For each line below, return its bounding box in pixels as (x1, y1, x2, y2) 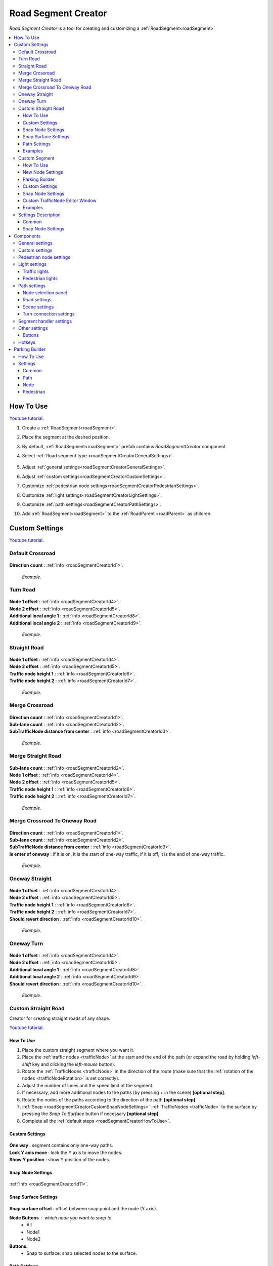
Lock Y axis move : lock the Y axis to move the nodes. (9, 1150, 123, 1156)
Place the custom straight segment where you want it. (22, 1047, 134, 1053)
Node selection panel (23, 290, 67, 296)
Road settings (23, 297, 52, 303)
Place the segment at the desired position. (22, 434, 110, 440)
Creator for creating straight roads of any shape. (9, 1015, 111, 1021)
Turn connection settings (23, 311, 75, 317)
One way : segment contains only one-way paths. (9, 1142, 113, 1149)
